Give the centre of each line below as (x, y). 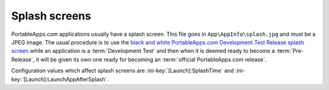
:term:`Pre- (290, 51)
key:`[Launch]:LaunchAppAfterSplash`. (60, 79)
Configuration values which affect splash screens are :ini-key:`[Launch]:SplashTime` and (122, 71)
